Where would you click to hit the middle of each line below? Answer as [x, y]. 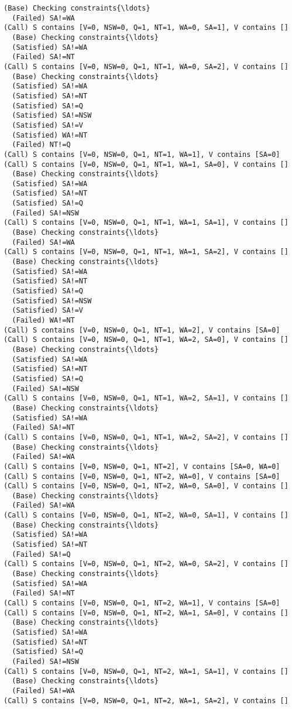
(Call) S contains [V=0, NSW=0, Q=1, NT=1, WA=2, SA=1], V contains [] [146, 398]
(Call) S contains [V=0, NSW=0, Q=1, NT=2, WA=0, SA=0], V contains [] [146, 486]
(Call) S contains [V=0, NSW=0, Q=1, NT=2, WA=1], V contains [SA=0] [142, 603]
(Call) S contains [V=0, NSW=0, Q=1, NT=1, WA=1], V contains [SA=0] [142, 154]
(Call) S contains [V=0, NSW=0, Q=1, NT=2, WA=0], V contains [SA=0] [142, 476]
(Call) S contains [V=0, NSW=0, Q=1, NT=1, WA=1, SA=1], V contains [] [146, 223]
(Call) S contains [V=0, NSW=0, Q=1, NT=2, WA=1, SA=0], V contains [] [146, 613]
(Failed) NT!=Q [41, 145]
